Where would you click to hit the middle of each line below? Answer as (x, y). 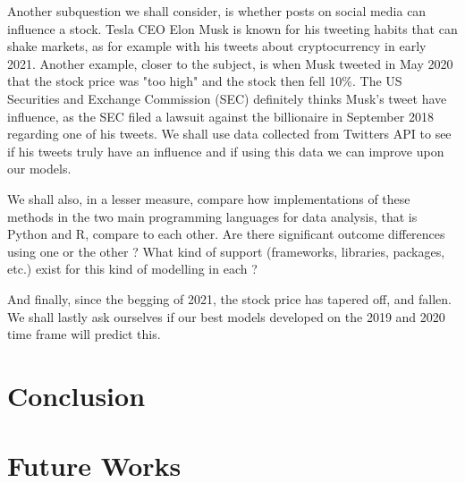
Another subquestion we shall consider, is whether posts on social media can (217, 11)
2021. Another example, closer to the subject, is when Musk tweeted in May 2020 (230, 63)
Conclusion (76, 395)
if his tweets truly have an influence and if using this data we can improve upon (226, 151)
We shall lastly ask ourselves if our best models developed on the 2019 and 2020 (226, 316)
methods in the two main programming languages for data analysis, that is (212, 216)
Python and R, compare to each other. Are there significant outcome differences (226, 234)
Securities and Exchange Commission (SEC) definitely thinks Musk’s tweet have (227, 98)
